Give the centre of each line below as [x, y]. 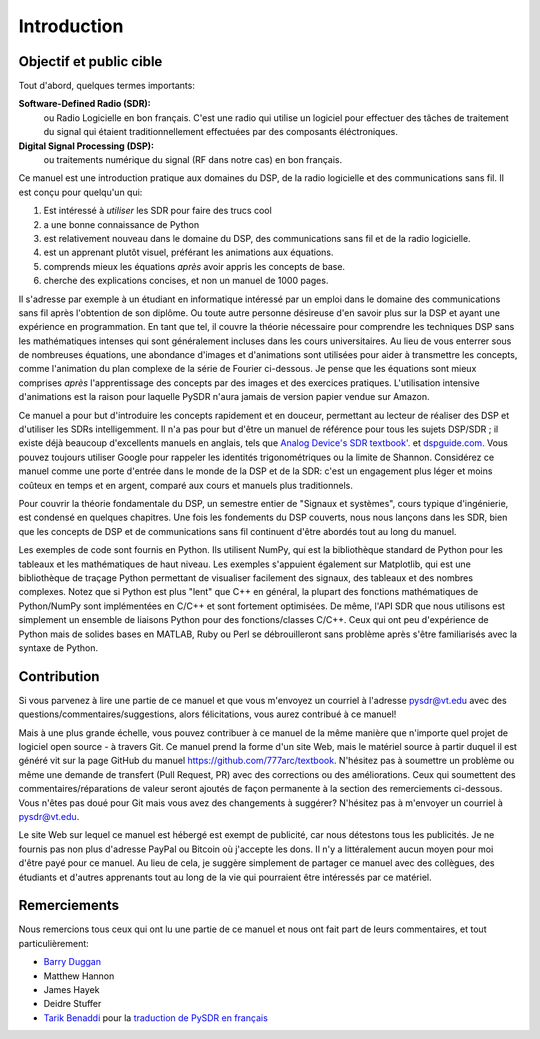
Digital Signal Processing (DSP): [86, 146]
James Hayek [71, 989]
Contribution [59, 676]
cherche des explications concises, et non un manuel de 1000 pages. [186, 281]
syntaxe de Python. [58, 647]
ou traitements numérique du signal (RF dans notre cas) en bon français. [193, 160]
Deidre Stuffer [72, 1004]
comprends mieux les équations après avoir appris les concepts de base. [194, 266]
